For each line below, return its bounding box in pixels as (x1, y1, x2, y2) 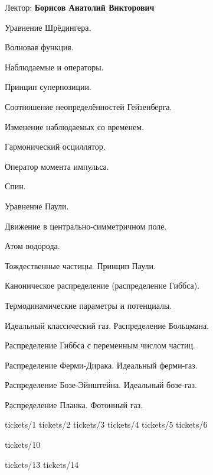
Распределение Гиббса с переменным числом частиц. (5, 339, 195, 351)
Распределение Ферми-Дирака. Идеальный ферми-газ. (5, 358, 198, 371)
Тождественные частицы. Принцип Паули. (5, 259, 156, 272)
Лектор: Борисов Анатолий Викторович (5, 1, 155, 13)
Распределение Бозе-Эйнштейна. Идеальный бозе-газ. (5, 379, 197, 391)
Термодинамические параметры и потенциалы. (5, 299, 172, 311)
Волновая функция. (5, 41, 74, 53)
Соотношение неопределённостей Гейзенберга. (5, 100, 172, 112)
